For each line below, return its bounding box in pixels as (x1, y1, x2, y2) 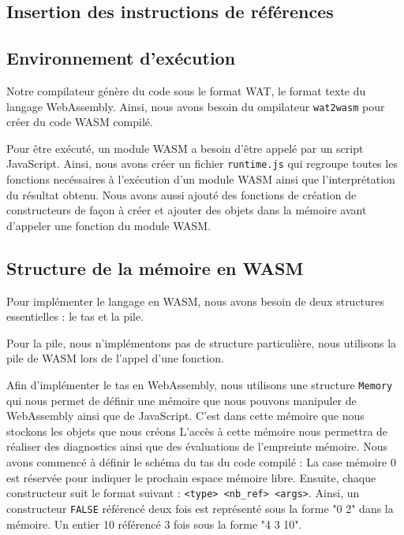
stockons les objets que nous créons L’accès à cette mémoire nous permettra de (6, 422, 388, 439)
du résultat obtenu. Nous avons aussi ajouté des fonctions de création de (6, 186, 357, 202)
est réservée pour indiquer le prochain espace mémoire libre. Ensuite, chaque (6, 469, 376, 485)
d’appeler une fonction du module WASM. (6, 217, 211, 233)
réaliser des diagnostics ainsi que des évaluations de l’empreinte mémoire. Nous (6, 438, 387, 455)
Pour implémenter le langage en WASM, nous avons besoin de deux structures (6, 292, 385, 309)
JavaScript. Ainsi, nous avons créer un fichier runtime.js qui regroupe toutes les (6, 155, 398, 172)
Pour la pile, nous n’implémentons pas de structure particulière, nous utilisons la (6, 334, 397, 351)
